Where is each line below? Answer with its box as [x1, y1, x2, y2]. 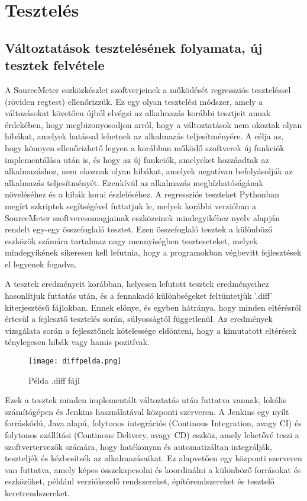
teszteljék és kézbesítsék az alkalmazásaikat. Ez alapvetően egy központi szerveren [5, 452, 302, 464]
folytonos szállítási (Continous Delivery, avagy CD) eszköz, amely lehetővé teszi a [5, 429, 299, 441]
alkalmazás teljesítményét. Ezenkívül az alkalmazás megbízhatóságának [5, 176, 264, 189]
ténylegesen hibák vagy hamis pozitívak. [5, 336, 150, 348]
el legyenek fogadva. [5, 257, 77, 270]
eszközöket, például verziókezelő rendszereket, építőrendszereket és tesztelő [5, 475, 274, 487]
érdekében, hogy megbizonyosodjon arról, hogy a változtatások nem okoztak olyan [5, 118, 302, 130]
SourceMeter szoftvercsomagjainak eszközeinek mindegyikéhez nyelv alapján [5, 211, 280, 224]
